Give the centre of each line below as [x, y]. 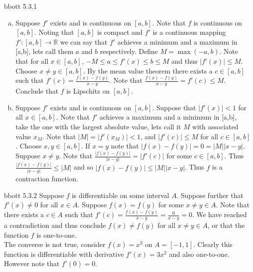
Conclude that [37, 91]
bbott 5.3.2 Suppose [34, 195]
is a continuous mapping [189, 32]
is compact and [120, 32]
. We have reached [219, 214]
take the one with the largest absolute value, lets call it [98, 127]
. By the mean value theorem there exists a [148, 70]
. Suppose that [174, 107]
